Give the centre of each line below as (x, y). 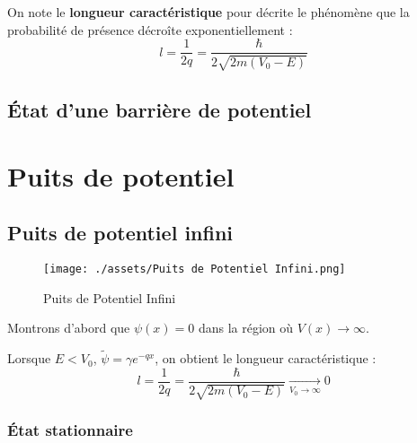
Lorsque (29, 358)
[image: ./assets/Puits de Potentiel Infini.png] (195, 269)
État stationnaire (70, 430)
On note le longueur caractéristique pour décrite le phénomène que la (208, 12)
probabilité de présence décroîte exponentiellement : (150, 29)
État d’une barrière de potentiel (160, 110)
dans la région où (246, 328)
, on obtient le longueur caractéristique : (266, 358)
